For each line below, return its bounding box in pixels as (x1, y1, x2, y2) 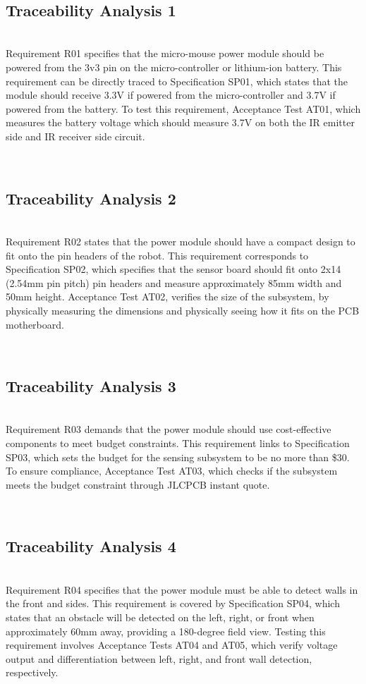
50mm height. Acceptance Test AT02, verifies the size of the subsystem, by (6, 289, 329, 304)
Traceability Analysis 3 (6, 375, 176, 397)
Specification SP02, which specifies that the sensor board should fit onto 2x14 (6, 262, 341, 276)
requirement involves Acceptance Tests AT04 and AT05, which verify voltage (6, 637, 338, 652)
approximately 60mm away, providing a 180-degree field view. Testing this (6, 623, 326, 638)
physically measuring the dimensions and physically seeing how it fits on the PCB (6, 303, 360, 317)
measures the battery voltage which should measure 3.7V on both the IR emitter (6, 115, 355, 130)
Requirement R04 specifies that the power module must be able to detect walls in (6, 582, 358, 597)
